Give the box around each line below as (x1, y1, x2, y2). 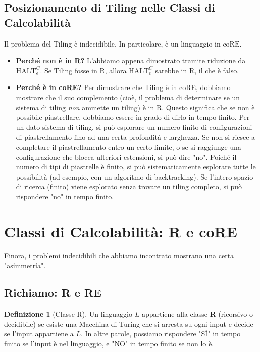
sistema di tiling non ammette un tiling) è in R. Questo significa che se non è (16, 102, 255, 112)
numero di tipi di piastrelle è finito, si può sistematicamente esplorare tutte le (16, 161, 256, 172)
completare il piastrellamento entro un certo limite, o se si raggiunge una (16, 141, 241, 152)
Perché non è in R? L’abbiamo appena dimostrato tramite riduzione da (16, 55, 246, 66)
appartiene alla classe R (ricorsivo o (141, 309, 253, 319)
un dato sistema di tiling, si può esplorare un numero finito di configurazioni (16, 121, 252, 132)
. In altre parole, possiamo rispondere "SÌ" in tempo (81, 328, 241, 339)
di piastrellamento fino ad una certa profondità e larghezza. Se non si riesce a (16, 131, 255, 142)
